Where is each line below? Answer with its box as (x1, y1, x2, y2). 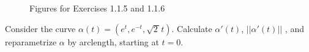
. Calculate (171, 22, 212, 34)
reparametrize (5, 35, 57, 48)
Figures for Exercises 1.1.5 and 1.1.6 (29, 2, 165, 14)
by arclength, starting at (67, 35, 159, 48)
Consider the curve (5, 22, 76, 34)
